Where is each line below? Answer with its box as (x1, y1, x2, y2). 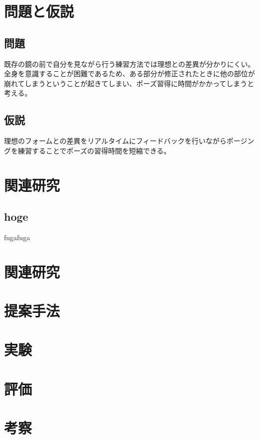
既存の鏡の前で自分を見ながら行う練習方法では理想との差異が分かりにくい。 (4, 58, 255, 69)
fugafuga (4, 232, 30, 242)
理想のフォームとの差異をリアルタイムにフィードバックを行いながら (4, 136, 227, 146)
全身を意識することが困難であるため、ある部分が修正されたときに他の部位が (4, 68, 255, 79)
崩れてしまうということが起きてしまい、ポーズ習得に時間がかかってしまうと (4, 78, 255, 88)
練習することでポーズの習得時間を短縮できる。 (17, 145, 171, 155)
